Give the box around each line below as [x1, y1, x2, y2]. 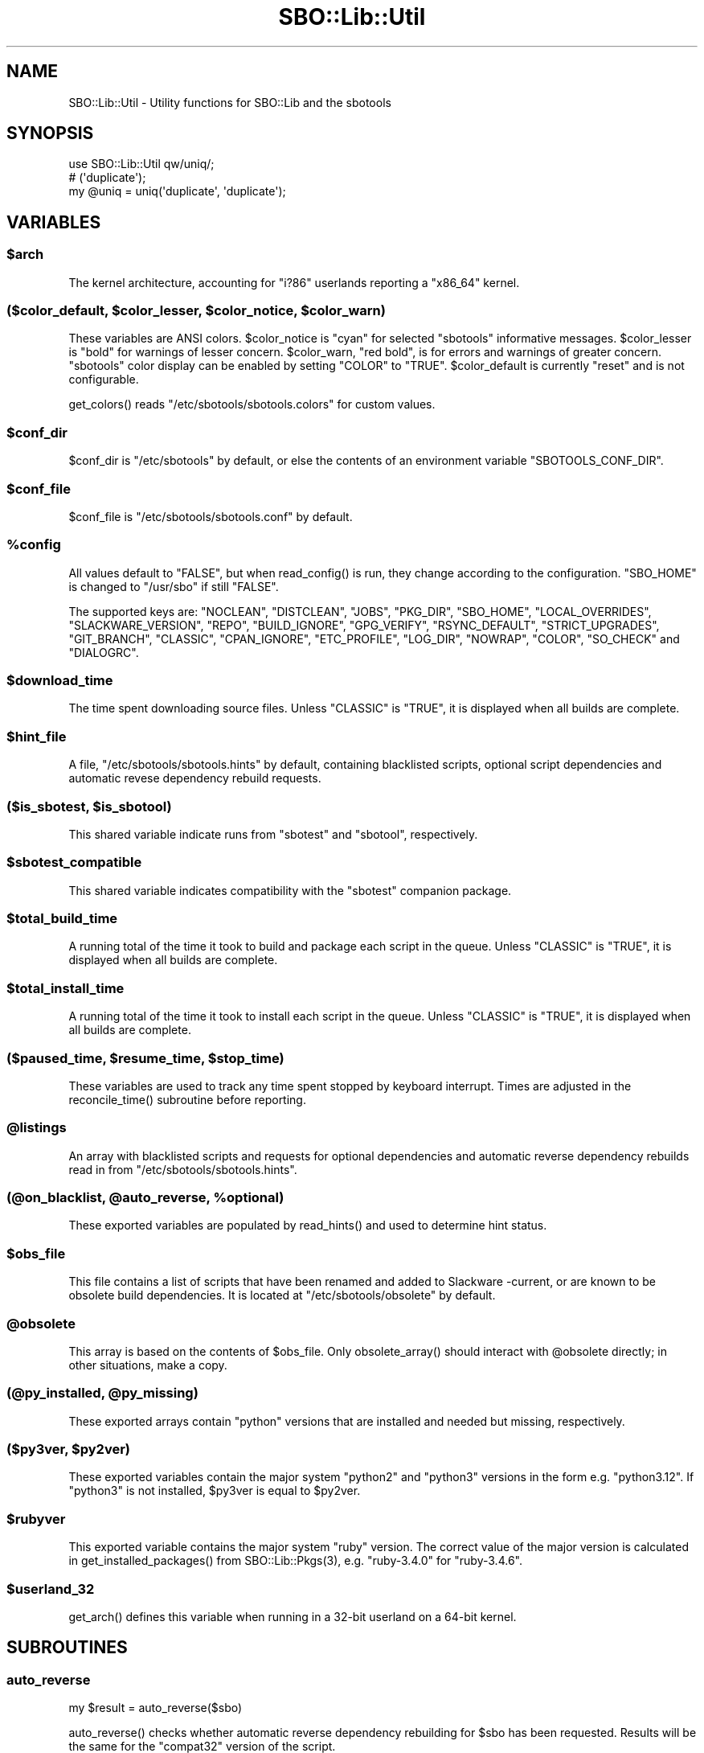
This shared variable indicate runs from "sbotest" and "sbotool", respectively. [68, 827, 478, 841]
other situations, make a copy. [68, 1357, 227, 1372]
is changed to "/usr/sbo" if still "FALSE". [68, 579, 279, 593]
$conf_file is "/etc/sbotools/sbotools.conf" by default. [68, 509, 353, 523]
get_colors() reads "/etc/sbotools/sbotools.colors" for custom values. [68, 397, 436, 412]
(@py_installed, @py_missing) [6, 1385, 199, 1402]
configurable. [68, 372, 139, 387]
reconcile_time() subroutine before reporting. [68, 1092, 306, 1106]
